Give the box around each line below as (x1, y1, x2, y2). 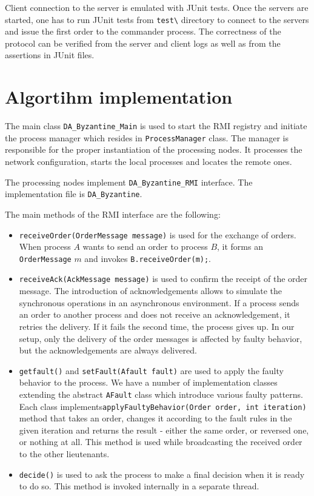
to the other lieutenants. (19, 447, 110, 460)
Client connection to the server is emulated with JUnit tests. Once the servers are (5, 1, 309, 13)
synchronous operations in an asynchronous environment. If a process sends (19, 296, 299, 309)
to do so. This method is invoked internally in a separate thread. (19, 480, 259, 492)
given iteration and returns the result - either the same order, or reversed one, (19, 423, 309, 436)
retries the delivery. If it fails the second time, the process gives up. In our (19, 320, 295, 332)
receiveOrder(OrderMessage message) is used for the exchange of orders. (19, 228, 296, 241)
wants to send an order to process (82, 240, 208, 253)
